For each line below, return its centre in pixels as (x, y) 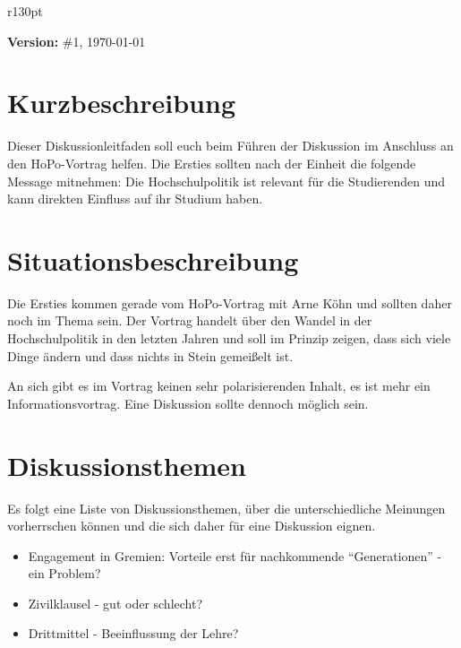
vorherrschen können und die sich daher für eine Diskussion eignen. (192, 526)
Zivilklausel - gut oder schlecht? (115, 603)
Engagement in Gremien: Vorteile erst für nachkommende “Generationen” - (235, 555)
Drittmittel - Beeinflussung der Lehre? (133, 633)
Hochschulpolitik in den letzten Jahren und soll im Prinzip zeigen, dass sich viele (229, 338)
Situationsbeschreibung (153, 259)
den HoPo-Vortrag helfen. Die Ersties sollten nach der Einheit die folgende (212, 163)
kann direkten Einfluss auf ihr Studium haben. (135, 199)
